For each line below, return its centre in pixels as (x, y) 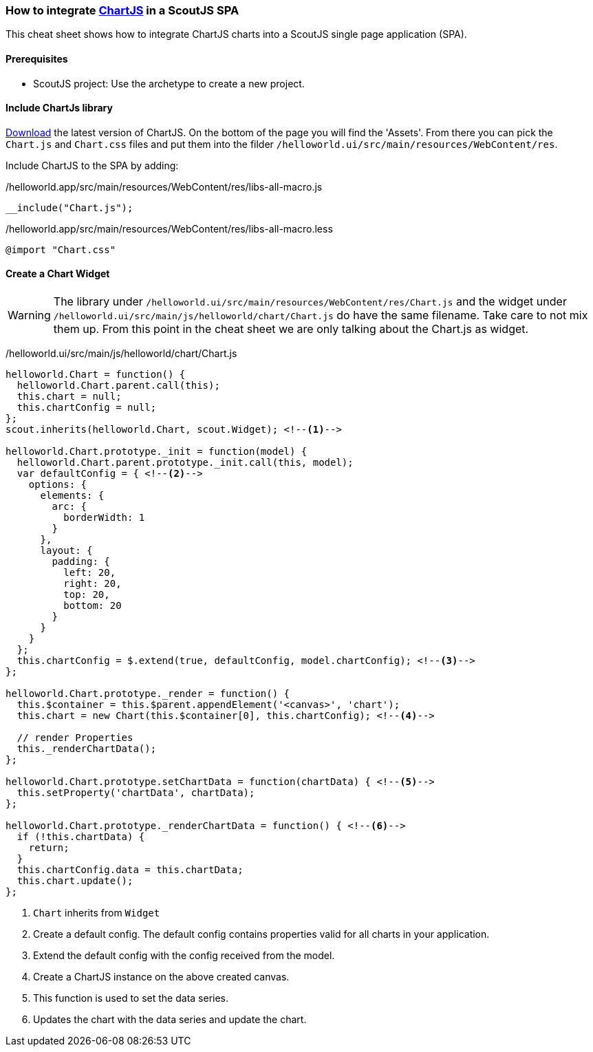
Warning (29, 315)
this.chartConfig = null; (87, 408)
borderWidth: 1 (104, 518)
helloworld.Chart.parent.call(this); (118, 386)
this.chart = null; (69, 397)
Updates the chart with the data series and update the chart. (170, 1020)
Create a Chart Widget (58, 274)
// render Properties (75, 738)
